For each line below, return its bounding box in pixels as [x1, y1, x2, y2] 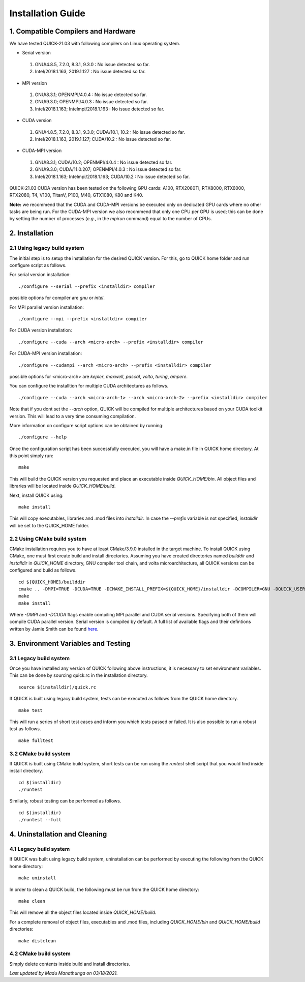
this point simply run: [9, 453, 53, 459]
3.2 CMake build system [9, 750, 71, 757]
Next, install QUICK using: [9, 492, 64, 498]
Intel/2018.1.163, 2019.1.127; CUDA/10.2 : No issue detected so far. [35, 136, 171, 142]
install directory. [9, 768, 43, 774]
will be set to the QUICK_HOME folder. [9, 522, 90, 528]
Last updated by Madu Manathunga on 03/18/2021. [9, 970, 118, 976]
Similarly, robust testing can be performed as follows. [9, 798, 121, 804]
